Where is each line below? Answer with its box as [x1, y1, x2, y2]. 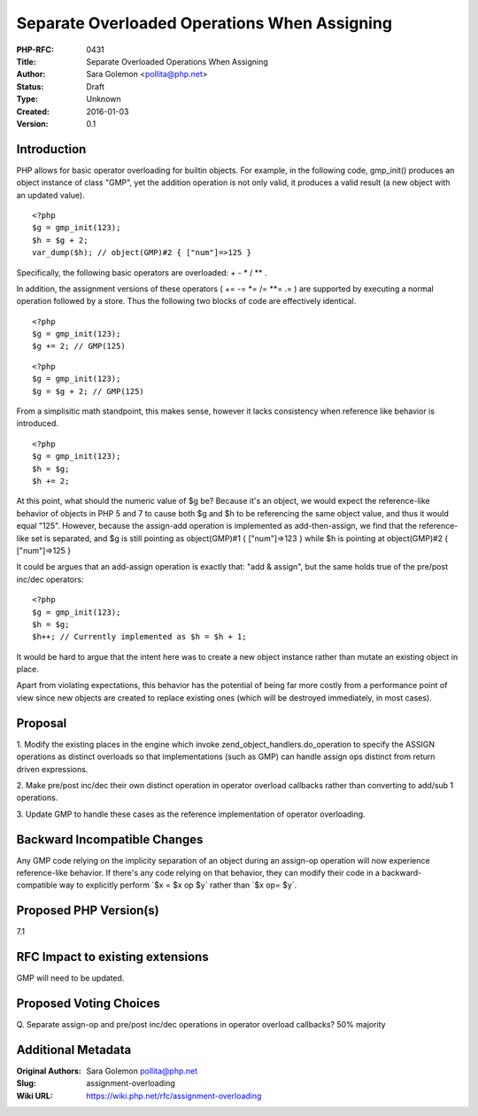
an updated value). [16, 190, 85, 200]
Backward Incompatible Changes [16, 832, 204, 847]
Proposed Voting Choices [16, 996, 160, 1011]
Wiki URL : [16, 1090, 53, 1101]
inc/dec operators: [16, 574, 84, 585]
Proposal [16, 716, 67, 731]
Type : [16, 94, 39, 105]
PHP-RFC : [16, 44, 55, 55]
